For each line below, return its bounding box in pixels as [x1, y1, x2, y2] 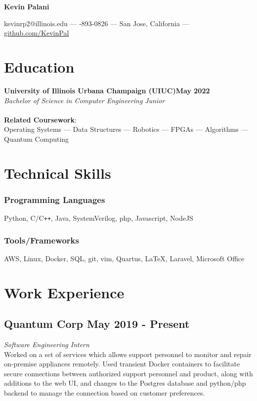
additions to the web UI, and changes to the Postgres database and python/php [4, 378, 246, 388]
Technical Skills [4, 162, 111, 183]
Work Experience [4, 282, 125, 302]
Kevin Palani [4, 1, 49, 11]
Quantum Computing [4, 133, 69, 144]
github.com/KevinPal [4, 28, 69, 38]
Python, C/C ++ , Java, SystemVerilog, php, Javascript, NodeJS [4, 213, 193, 223]
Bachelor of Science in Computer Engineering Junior [4, 95, 165, 105]
